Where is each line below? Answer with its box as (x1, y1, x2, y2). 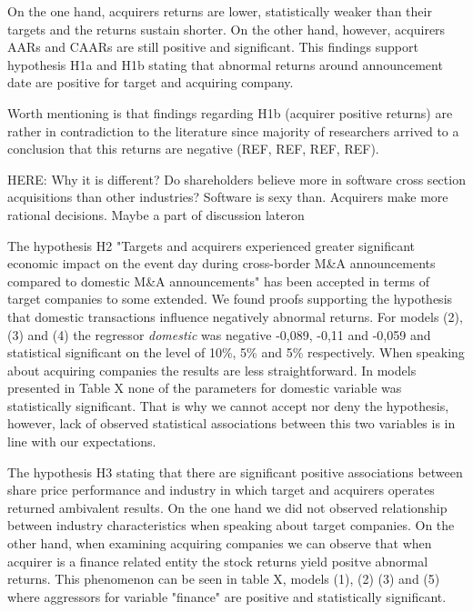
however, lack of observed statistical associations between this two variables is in (7, 414, 456, 433)
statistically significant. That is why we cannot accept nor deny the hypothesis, (7, 396, 449, 415)
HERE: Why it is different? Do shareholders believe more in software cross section (7, 169, 466, 188)
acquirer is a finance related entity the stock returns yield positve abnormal (7, 551, 428, 570)
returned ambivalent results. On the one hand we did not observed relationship (7, 497, 448, 517)
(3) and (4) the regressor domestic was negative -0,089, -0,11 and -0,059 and (7, 325, 431, 344)
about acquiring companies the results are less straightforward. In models (7, 360, 417, 379)
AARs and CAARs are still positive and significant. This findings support (7, 37, 418, 56)
